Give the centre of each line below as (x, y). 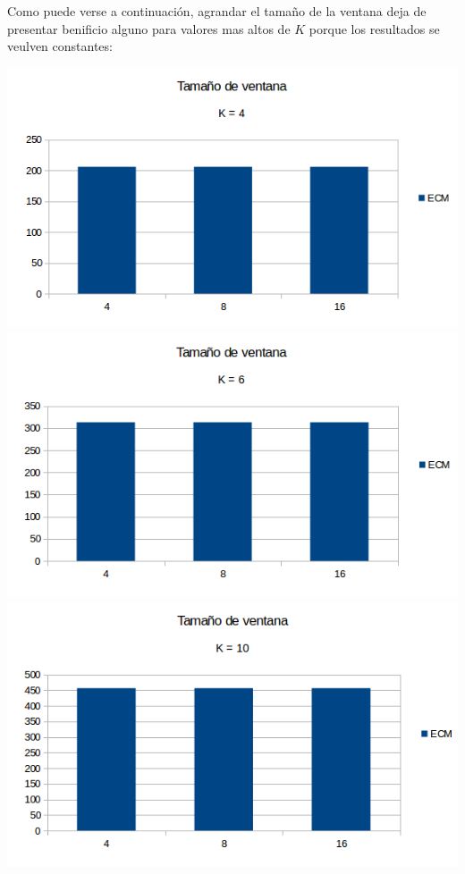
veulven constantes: (60, 46)
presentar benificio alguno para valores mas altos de (149, 28)
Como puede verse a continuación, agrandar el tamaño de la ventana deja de (217, 11)
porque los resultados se (374, 28)
